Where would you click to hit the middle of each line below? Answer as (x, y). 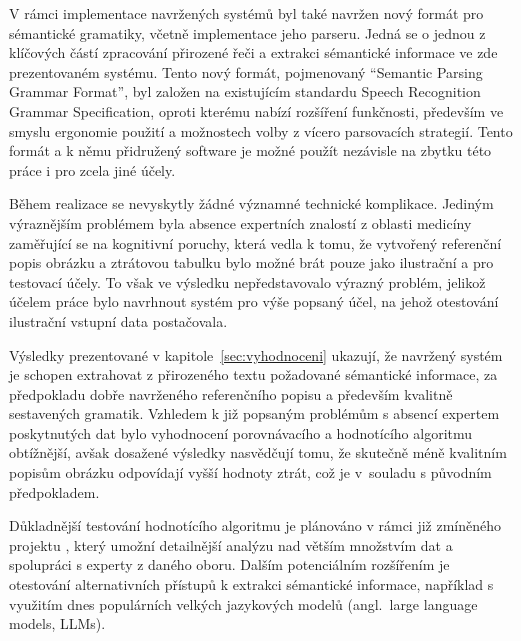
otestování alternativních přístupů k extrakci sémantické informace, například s (251, 584)
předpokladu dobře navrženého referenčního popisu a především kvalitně (231, 393)
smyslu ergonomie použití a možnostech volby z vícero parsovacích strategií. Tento (261, 130)
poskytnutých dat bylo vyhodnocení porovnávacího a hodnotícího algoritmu (241, 432)
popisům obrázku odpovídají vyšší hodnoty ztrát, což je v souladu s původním (250, 472)
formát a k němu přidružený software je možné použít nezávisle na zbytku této (250, 150)
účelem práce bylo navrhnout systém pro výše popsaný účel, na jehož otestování (254, 301)
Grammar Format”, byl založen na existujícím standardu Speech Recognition (245, 91)
